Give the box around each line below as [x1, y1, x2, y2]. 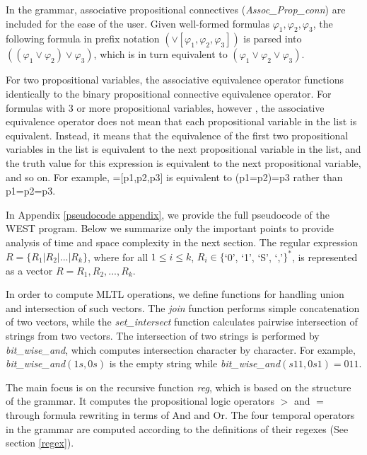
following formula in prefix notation [6, 31, 160, 46]
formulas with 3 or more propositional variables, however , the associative [6, 100, 325, 115]
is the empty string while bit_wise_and [109, 356, 281, 371]
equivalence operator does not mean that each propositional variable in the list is [6, 114, 357, 129]
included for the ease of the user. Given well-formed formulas [6, 16, 270, 30]
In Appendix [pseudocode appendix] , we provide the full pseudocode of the [6, 207, 330, 221]
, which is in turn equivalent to [93, 47, 228, 62]
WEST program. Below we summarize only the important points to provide [6, 221, 334, 236]
